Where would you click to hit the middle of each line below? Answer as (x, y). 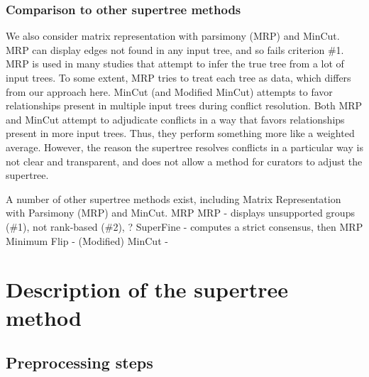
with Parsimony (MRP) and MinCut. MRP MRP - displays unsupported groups (180, 213)
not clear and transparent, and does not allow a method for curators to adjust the (184, 161)
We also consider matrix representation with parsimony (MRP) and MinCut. (173, 36)
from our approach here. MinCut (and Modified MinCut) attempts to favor (169, 91)
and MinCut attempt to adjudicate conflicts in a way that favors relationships (175, 119)
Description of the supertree (147, 289)
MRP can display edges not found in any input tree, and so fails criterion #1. (175, 49)
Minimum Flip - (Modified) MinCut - (87, 240)
